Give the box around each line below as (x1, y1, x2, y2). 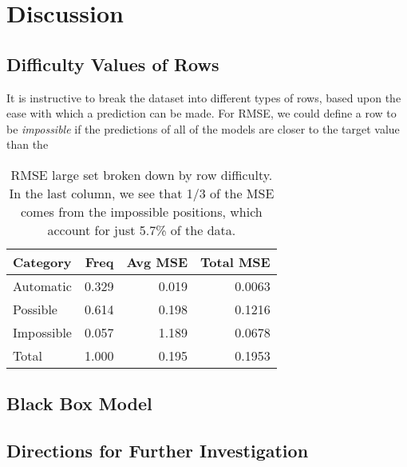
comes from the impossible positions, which (21, 202, 263, 221)
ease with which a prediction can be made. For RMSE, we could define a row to (6, 105, 397, 122)
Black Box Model (6, 391, 152, 416)
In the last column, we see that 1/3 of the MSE (9, 183, 275, 202)
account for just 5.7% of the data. (47, 220, 236, 239)
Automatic (13, 276, 72, 295)
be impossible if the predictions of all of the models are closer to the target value (6, 120, 400, 137)
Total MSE (200, 252, 271, 271)
